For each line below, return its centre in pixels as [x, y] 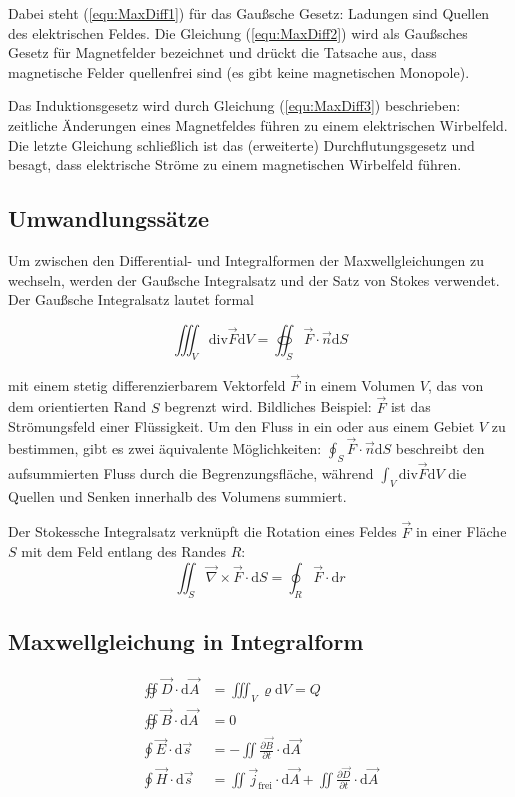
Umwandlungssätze [108, 218]
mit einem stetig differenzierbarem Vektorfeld [147, 384]
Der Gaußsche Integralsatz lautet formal [131, 299]
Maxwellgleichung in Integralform [186, 640]
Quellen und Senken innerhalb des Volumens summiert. [177, 495]
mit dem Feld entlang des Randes [123, 551]
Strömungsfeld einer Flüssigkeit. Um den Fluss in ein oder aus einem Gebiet [241, 426]
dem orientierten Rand [77, 406]
